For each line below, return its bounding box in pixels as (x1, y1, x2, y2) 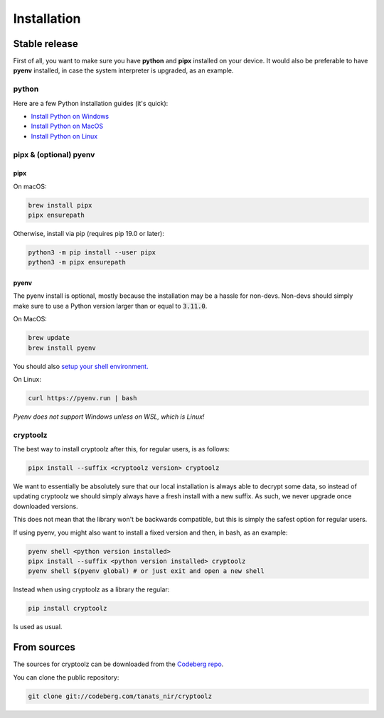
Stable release (13, 38, 78, 50)
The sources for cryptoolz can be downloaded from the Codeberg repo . (13, 660, 224, 668)
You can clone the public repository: (13, 673, 119, 682)
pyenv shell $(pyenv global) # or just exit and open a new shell (28, 567, 265, 575)
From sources (13, 641, 76, 653)
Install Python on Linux (31, 132, 98, 140)
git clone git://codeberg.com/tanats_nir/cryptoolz (28, 692, 213, 700)
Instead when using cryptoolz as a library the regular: (13, 585, 170, 594)
